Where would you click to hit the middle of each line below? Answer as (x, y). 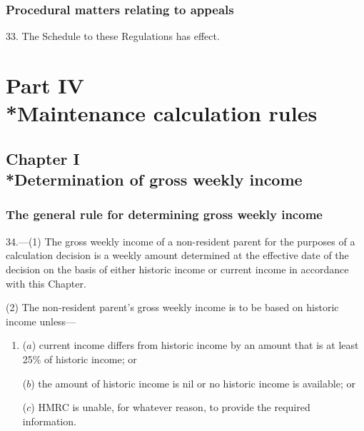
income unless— (41, 321)
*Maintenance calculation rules (162, 113)
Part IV (45, 85)
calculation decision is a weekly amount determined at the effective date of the (177, 255)
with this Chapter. (46, 283)
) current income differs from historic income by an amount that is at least (195, 345)
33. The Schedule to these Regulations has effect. (113, 36)
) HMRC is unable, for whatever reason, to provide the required (171, 407)
